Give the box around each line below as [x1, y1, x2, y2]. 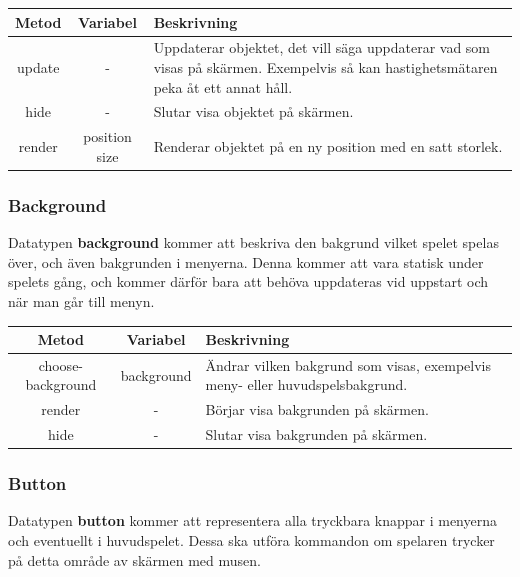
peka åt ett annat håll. [153, 76, 293, 97]
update [16, 56, 60, 77]
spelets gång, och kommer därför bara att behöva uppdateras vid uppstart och [8, 271, 489, 292]
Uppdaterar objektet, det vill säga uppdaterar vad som [153, 37, 491, 58]
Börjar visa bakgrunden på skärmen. [205, 399, 429, 420]
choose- [38, 354, 84, 375]
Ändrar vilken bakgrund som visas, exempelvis [205, 354, 492, 375]
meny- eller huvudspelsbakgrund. [205, 374, 408, 395]
